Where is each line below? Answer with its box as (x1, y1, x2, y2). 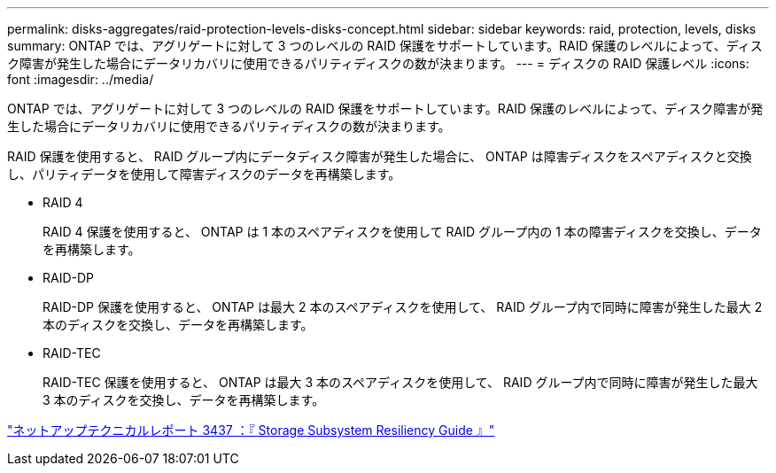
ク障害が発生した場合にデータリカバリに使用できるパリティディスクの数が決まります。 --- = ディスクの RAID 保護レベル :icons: (7, 56, 749, 71)
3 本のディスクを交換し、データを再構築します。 (43, 392, 325, 407)
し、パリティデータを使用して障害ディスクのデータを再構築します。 (7, 167, 401, 182)
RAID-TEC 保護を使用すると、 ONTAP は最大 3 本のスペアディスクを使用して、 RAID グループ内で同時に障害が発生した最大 (43, 375, 758, 390)
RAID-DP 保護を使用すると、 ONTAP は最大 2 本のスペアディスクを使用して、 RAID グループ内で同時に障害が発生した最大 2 (43, 299, 763, 314)
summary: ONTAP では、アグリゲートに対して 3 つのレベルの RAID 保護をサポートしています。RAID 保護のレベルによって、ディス (7, 38, 763, 53)
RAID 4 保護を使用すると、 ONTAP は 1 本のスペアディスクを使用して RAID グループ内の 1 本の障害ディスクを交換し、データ (43, 224, 762, 239)
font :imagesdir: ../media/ (7, 72, 154, 87)
